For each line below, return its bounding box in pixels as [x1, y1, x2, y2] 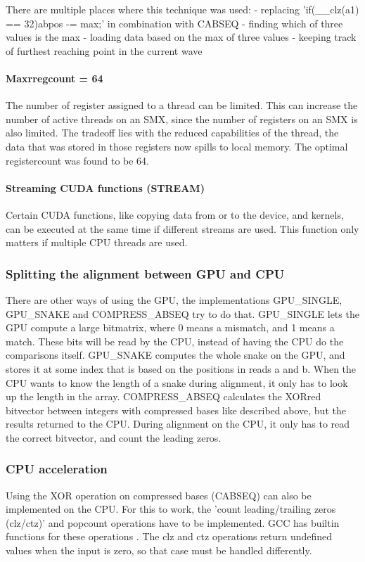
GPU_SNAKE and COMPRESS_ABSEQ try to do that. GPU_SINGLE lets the [6, 306, 359, 321]
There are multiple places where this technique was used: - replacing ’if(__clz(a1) [6, 2, 359, 16]
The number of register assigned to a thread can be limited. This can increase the [6, 98, 358, 113]
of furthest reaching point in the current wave [6, 43, 203, 58]
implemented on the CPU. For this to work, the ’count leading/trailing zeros [6, 502, 336, 516]
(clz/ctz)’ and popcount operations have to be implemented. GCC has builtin [6, 515, 340, 530]
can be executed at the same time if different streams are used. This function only [6, 221, 359, 236]
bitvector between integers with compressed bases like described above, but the [6, 402, 346, 417]
